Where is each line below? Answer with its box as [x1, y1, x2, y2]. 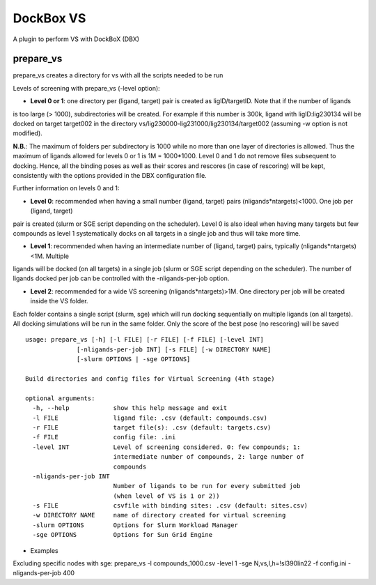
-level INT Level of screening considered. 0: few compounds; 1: [32, 443, 301, 451]
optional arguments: [25, 394, 95, 402]
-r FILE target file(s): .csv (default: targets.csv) [32, 423, 272, 432]
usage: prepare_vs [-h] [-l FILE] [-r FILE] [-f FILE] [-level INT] [25, 335, 264, 344]
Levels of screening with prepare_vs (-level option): [13, 84, 160, 92]
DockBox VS [13, 10, 86, 26]
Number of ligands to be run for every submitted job [113, 482, 301, 490]
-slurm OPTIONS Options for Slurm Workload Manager [32, 521, 238, 529]
